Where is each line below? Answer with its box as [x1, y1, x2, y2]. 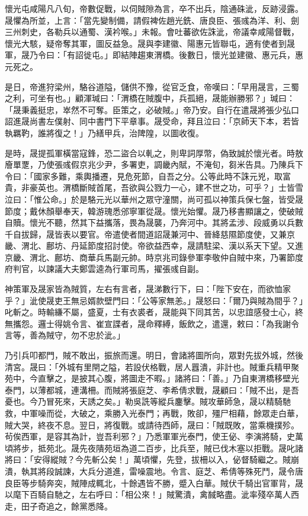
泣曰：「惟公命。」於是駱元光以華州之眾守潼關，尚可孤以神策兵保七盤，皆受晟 [5, 193, 303, 205]
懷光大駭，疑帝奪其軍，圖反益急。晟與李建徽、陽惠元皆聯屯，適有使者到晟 [5, 37, 295, 49]
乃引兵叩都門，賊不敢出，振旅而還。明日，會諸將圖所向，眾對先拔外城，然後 [5, 349, 303, 361]
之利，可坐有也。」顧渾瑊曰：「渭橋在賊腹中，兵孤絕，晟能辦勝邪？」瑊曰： [5, 92, 295, 104]
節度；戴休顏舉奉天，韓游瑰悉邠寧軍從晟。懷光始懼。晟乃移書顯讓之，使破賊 [5, 204, 303, 217]
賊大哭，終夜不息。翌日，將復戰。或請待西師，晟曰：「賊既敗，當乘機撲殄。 [5, 418, 299, 431]
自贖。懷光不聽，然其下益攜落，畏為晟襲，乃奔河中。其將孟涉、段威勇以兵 [5, 216, 295, 229]
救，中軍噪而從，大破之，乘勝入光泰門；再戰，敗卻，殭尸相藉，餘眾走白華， [5, 407, 303, 419]
